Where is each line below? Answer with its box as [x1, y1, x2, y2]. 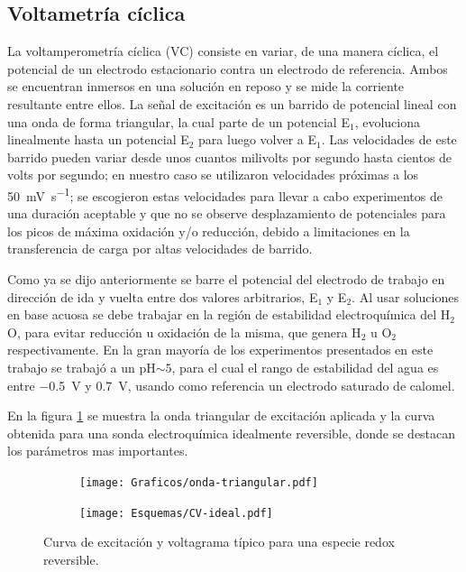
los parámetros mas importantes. [7, 441, 188, 460]
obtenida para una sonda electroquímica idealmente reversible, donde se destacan [7, 423, 456, 442]
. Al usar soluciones [352, 287, 459, 306]
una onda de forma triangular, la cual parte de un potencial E [7, 112, 350, 131]
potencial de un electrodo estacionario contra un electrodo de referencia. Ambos [7, 59, 448, 78]
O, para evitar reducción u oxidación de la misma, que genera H [7, 322, 361, 341]
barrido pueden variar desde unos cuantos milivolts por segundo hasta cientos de [7, 147, 452, 166]
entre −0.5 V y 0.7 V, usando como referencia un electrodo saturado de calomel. [7, 375, 455, 394]
